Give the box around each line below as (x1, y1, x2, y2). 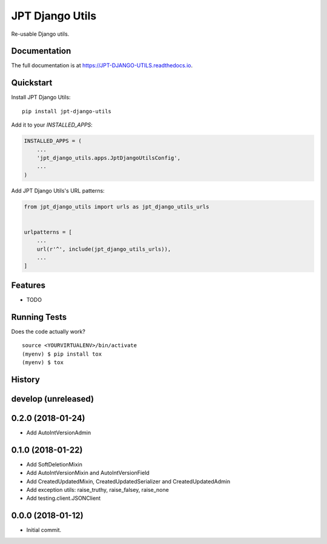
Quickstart (11, 78, 53, 88)
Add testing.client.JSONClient (26, 494, 101, 502)
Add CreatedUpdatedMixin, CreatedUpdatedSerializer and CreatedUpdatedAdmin (26, 477, 230, 485)
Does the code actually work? (11, 328, 86, 335)
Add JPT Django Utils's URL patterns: (11, 187, 105, 194)
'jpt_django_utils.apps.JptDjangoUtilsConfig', (36, 154, 181, 161)
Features (11, 280, 45, 290)
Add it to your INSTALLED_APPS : (11, 121, 93, 128)
